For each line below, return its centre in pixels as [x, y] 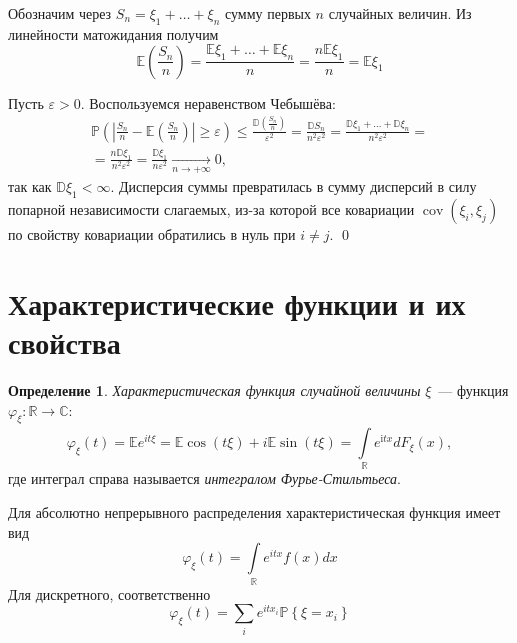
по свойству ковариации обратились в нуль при [152, 234]
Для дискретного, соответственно [109, 593]
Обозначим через [60, 13]
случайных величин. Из [400, 13]
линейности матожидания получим [113, 33]
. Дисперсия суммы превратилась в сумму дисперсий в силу [293, 186]
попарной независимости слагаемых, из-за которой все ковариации [211, 209]
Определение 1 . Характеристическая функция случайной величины [214, 389]
